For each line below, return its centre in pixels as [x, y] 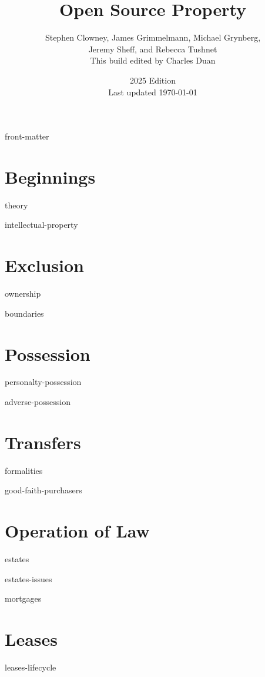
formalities [24, 470]
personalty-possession [43, 382]
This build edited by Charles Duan [153, 60]
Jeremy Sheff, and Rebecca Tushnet [153, 49]
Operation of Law [77, 531]
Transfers [43, 442]
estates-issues [28, 578]
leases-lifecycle [31, 667]
